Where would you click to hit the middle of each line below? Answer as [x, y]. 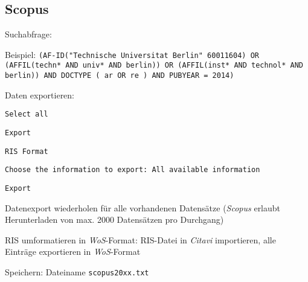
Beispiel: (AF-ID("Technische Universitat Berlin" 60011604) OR [132, 54]
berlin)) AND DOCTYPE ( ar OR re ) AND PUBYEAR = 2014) [120, 76]
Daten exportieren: [40, 95]
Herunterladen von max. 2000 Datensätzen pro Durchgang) [114, 220]
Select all [27, 114]
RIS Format [27, 151]
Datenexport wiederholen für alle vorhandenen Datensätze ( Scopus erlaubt [143, 207]
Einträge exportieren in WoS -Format [73, 252]
